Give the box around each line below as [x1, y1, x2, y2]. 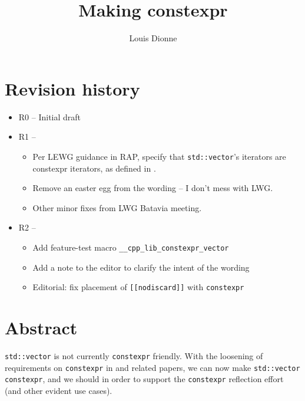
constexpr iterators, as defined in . [32, 162, 156, 174]
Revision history [5, 76, 140, 100]
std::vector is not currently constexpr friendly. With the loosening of [5, 349, 263, 361]
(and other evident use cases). [5, 384, 112, 396]
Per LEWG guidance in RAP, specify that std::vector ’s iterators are [32, 150, 286, 162]
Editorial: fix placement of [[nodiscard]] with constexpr [32, 281, 244, 293]
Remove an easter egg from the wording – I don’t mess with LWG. [32, 182, 273, 194]
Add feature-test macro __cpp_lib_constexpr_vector [32, 241, 229, 253]
